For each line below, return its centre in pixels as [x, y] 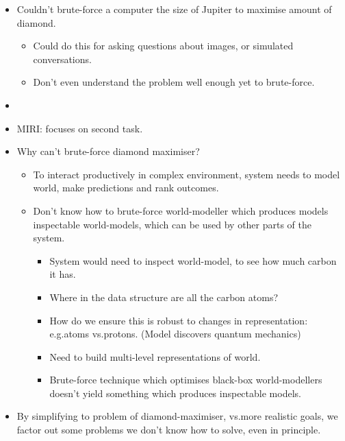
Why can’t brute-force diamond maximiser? [108, 151]
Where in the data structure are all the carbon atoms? [164, 297]
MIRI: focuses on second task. [80, 128]
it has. [63, 274]
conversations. [62, 59]
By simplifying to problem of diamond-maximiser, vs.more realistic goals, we [177, 416]
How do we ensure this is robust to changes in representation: [179, 320]
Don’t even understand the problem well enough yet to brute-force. [174, 82]
